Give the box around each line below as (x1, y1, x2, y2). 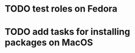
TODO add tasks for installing (5, 26, 130, 38)
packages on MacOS (5, 37, 93, 48)
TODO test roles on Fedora (5, 3, 118, 15)
